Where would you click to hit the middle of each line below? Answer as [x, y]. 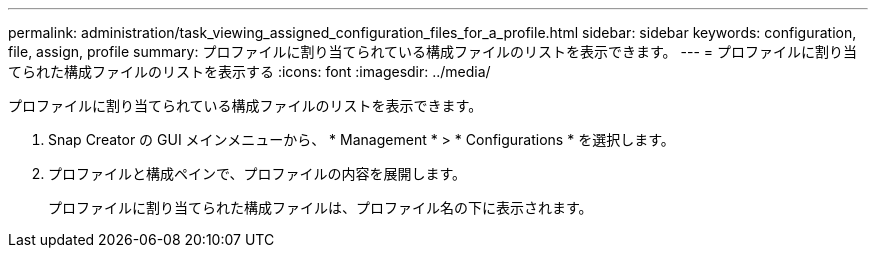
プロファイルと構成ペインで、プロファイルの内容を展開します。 [257, 173]
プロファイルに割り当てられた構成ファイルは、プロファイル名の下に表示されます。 [320, 207]
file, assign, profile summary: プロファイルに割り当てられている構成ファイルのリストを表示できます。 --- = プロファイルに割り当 [432, 51]
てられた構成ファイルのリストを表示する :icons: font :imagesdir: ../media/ [249, 71]
